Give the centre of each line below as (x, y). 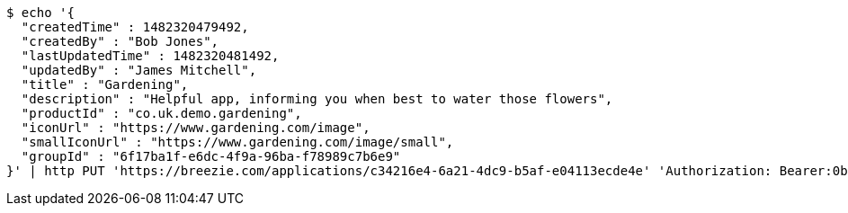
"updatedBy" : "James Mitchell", (139, 70)
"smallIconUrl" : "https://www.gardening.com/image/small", (237, 142)
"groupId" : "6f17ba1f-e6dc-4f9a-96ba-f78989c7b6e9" (211, 156)
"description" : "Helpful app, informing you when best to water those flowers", (317, 99)
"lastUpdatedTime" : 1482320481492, (150, 56)
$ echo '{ (40, 13)
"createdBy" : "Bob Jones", (120, 41)
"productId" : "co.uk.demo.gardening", (161, 113)
